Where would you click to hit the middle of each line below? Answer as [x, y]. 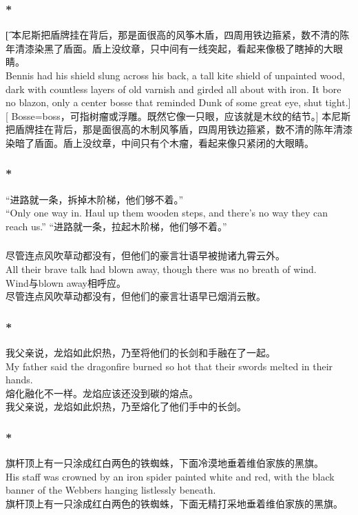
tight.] [338, 102]
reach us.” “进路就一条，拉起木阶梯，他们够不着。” [116, 226]
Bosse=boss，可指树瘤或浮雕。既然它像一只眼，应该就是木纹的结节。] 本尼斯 [181, 115]
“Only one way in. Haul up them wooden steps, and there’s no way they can [167, 213]
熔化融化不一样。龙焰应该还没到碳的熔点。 [102, 393]
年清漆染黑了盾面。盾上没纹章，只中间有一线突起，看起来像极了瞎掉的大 [169, 48]
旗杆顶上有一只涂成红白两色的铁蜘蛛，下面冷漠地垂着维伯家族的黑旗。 [165, 463]
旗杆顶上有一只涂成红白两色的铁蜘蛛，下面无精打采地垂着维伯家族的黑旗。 [174, 504]
